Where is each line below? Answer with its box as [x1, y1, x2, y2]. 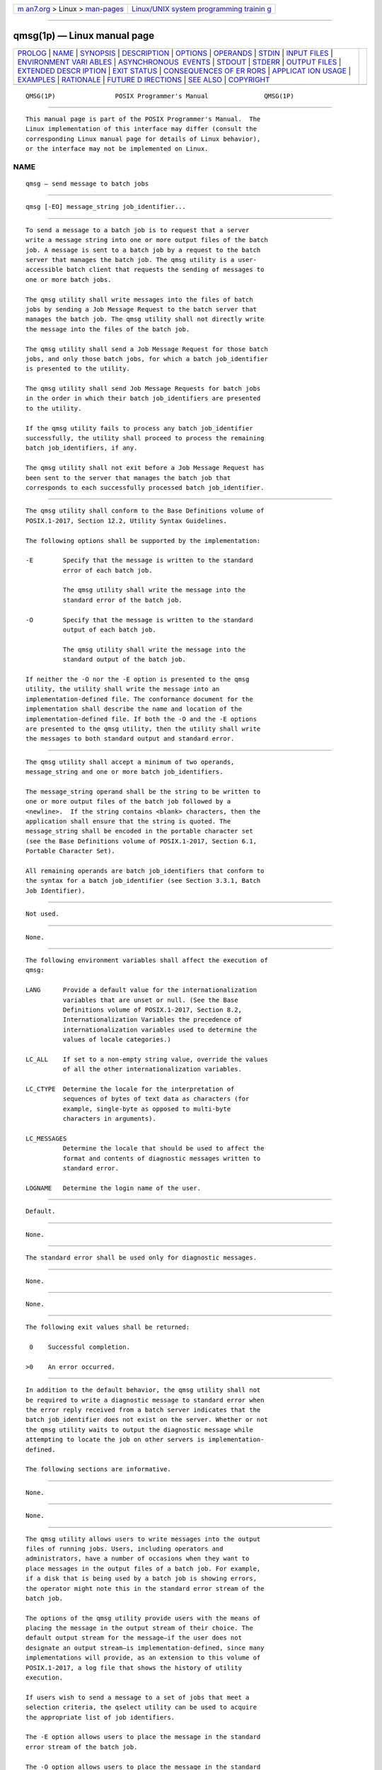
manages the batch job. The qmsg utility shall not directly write [25, 315, 265, 324]
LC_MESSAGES [25, 1135, 67, 1143]
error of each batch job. [62, 566, 153, 574]
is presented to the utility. [25, 365, 131, 373]
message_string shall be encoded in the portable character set [25, 827, 254, 835]
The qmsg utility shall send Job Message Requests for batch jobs [25, 384, 261, 393]
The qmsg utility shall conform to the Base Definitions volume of [25, 507, 265, 515]
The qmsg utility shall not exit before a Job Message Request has [25, 464, 265, 472]
